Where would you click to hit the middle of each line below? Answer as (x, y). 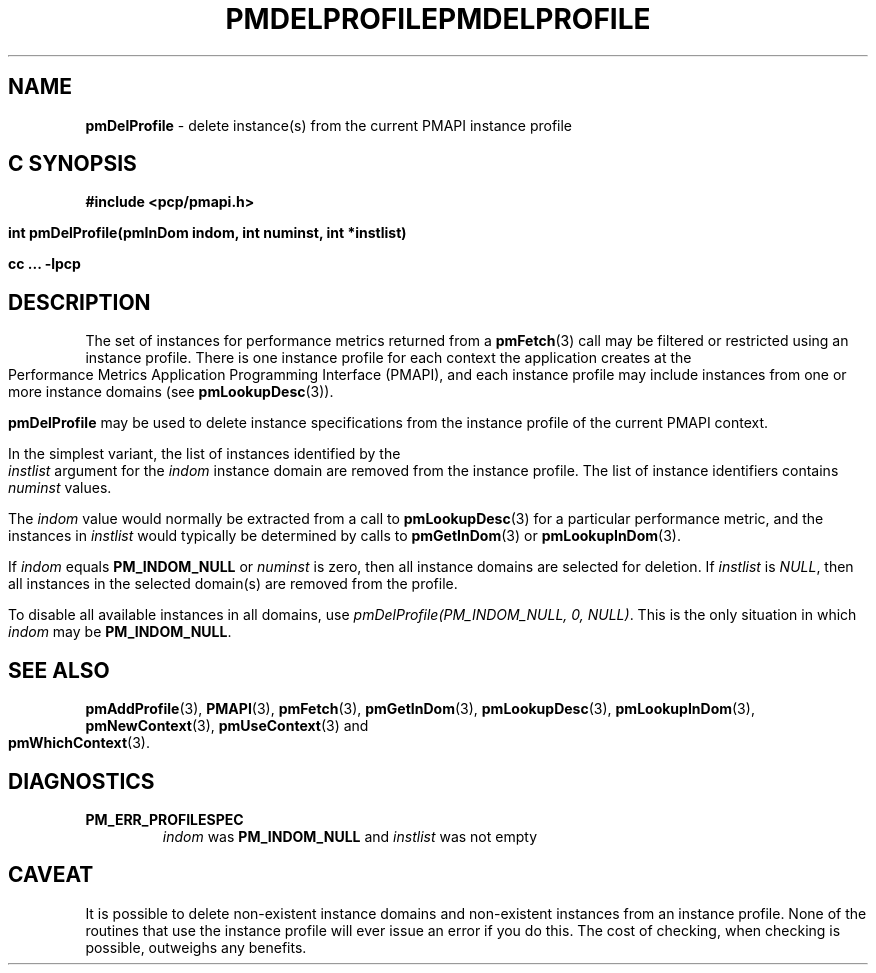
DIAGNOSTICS (81, 781)
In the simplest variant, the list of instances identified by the (204, 454)
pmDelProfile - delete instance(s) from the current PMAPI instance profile (329, 125)
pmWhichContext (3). (79, 743)
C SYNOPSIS (72, 164)
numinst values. (60, 488)
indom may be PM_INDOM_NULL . (120, 632)
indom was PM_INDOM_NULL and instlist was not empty (350, 836)
